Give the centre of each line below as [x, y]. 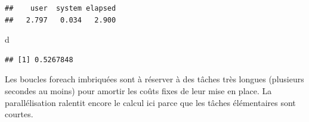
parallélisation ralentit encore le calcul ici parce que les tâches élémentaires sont [150, 102]
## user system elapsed [61, 8]
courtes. [19, 114]
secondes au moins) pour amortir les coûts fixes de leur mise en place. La [138, 90]
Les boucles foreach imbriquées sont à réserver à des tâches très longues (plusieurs [154, 79]
